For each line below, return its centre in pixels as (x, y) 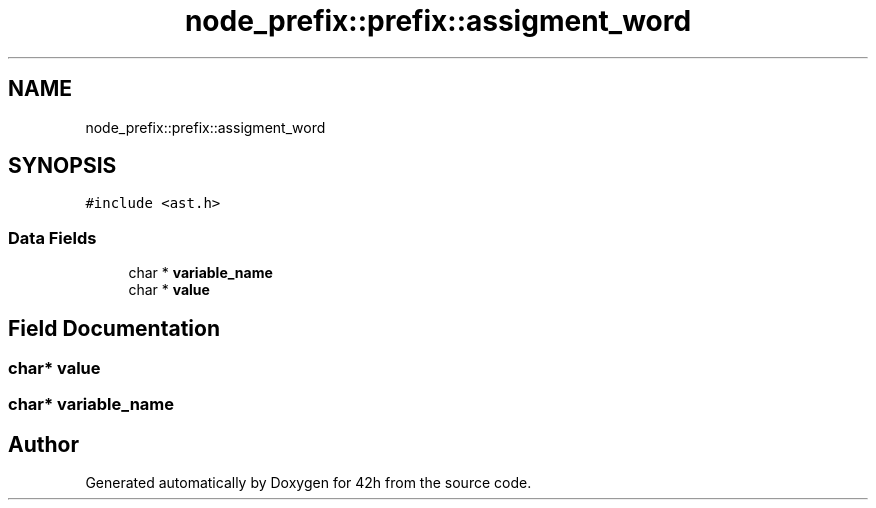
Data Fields (52, 237)
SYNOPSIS (62, 166)
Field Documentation (114, 328)
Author (43, 444)
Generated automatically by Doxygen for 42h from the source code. (308, 483)
